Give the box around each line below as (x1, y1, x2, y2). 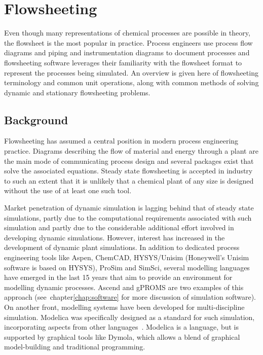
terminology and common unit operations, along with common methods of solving (4, 77, 259, 88)
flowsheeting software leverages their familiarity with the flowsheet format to (4, 57, 242, 67)
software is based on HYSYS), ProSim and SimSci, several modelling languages (4, 262, 250, 272)
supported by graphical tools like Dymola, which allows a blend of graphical (4, 331, 240, 342)
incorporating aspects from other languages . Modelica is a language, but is (4, 322, 239, 332)
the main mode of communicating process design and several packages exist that (4, 155, 254, 166)
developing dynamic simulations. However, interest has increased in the (4, 232, 225, 242)
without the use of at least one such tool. (4, 185, 132, 196)
